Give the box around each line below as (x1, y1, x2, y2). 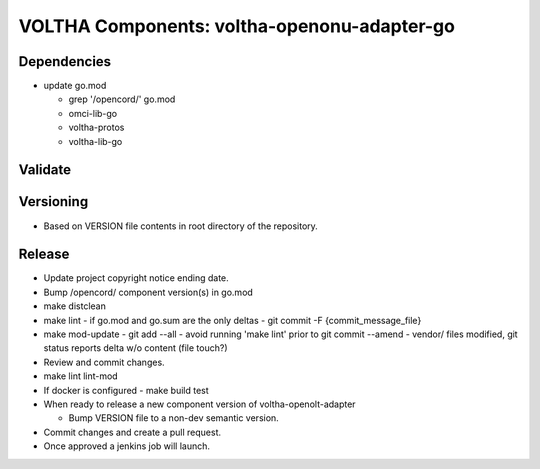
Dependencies (18, 53, 112, 70)
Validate (18, 161, 72, 179)
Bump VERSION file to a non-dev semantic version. (68, 412, 279, 424)
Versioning (18, 193, 89, 210)
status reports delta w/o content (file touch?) (43, 342, 229, 354)
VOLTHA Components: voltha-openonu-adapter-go (18, 15, 455, 37)
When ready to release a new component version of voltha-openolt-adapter (43, 398, 356, 410)
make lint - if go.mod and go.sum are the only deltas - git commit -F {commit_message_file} (43, 314, 422, 326)
